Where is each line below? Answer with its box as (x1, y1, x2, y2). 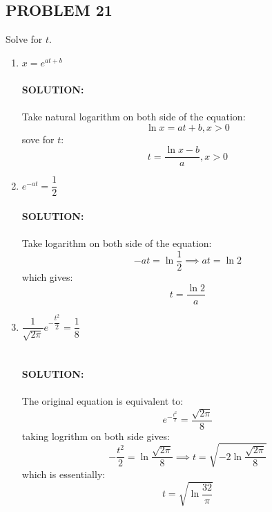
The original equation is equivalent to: (21, 394, 184, 408)
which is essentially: (21, 466, 106, 481)
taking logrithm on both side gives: (21, 428, 170, 443)
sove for (21, 131, 55, 146)
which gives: (21, 269, 73, 284)
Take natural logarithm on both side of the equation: (21, 109, 246, 124)
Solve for (6, 32, 43, 46)
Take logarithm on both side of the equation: (21, 236, 212, 250)
